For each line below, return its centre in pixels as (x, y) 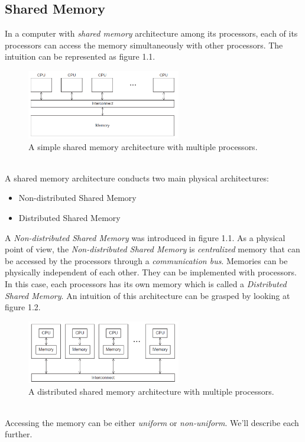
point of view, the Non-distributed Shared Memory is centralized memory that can (152, 249)
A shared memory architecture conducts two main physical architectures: (137, 178)
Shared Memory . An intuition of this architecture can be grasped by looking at (147, 295)
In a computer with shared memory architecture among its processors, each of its (151, 33)
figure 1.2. (23, 307)
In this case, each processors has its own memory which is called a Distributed (146, 283)
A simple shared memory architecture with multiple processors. (143, 146)
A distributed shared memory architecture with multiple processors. (151, 391)
